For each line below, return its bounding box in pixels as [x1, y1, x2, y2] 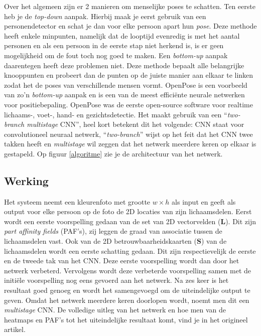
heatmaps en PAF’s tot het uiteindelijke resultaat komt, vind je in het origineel [4, 314, 248, 324]
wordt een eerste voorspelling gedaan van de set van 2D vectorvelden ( [4, 216, 221, 226]
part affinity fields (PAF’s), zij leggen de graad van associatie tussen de [4, 226, 222, 236]
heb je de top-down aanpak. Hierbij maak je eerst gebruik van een [4, 11, 206, 21]
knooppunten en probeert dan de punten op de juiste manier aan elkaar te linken [4, 70, 253, 80]
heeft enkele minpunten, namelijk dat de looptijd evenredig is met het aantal [4, 30, 240, 41]
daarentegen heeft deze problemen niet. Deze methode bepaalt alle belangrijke [4, 60, 244, 70]
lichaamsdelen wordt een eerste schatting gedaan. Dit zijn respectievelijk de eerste [4, 245, 256, 256]
